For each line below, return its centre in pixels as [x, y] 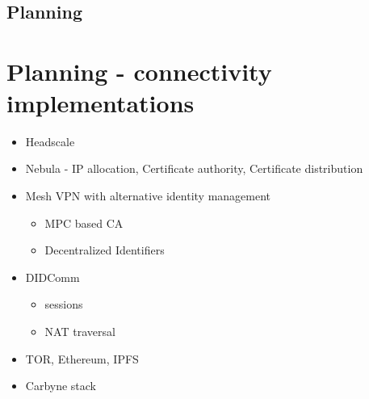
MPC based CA [84, 223]
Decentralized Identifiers [105, 250]
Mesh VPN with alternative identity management [148, 196]
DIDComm [52, 277]
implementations [101, 102]
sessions [64, 304]
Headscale [50, 141]
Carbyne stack [61, 386]
